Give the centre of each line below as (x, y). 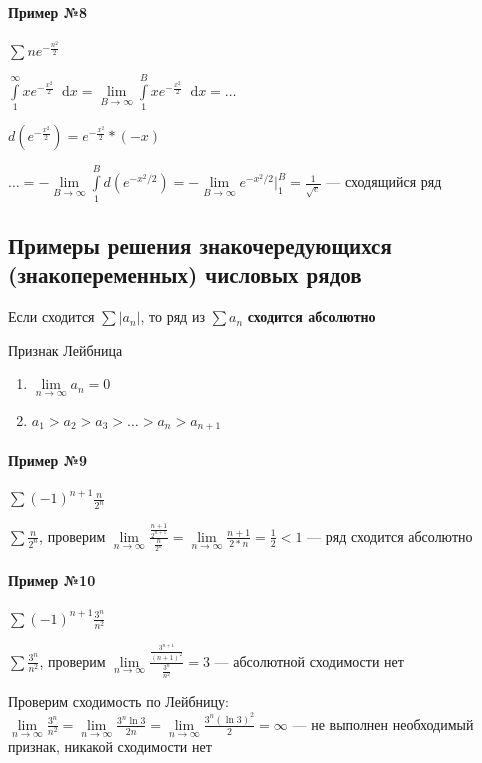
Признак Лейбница (65, 349)
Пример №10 (52, 580)
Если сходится (51, 316)
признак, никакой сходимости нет (110, 746)
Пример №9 (48, 459)
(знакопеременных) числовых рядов (185, 274)
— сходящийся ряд (384, 181)
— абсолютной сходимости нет (309, 660)
